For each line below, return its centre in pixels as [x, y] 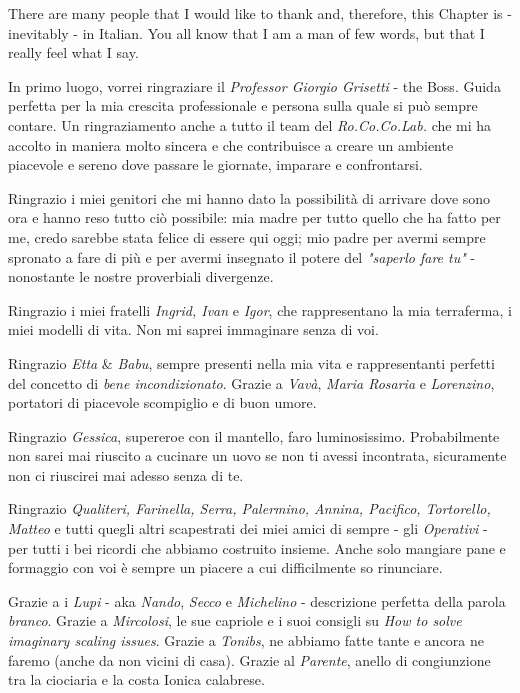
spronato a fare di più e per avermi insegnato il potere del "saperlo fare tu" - [242, 256]
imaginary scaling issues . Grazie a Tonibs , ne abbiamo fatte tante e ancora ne [246, 640]
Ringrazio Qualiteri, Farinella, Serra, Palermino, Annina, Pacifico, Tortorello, [249, 508]
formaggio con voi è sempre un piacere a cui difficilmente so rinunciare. [225, 567]
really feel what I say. [73, 52]
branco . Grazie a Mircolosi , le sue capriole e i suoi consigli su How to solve [235, 620]
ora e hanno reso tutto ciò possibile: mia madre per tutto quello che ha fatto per [254, 217]
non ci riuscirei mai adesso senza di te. [126, 474]
